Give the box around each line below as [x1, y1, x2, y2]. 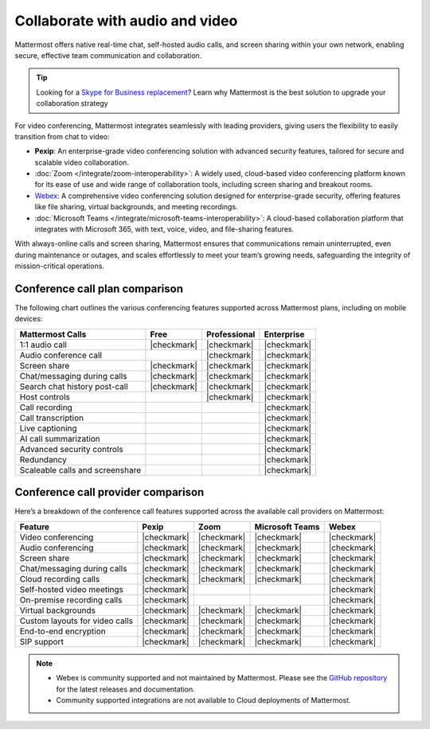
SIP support [19, 636, 64, 647]
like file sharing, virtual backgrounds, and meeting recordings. [34, 202, 238, 212]
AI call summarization [19, 433, 101, 444]
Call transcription [19, 412, 84, 423]
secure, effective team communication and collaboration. [14, 50, 202, 60]
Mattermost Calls [19, 329, 87, 340]
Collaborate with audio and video [14, 12, 238, 29]
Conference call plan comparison [14, 283, 183, 295]
